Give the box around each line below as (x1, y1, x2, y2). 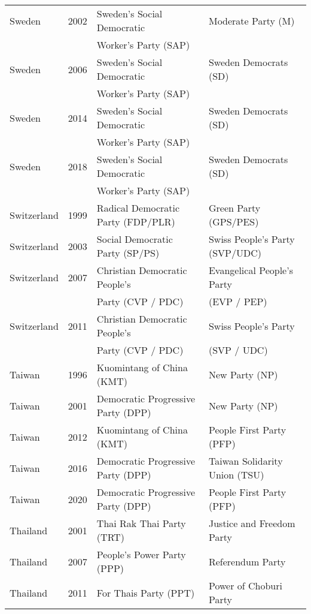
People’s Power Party (96, 547, 186, 561)
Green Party (208, 201, 261, 215)
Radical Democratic (96, 201, 180, 215)
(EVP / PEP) (208, 294, 267, 308)
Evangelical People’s (208, 263, 293, 277)
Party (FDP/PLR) (96, 215, 175, 228)
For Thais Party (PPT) (96, 585, 195, 600)
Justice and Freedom (208, 516, 295, 530)
